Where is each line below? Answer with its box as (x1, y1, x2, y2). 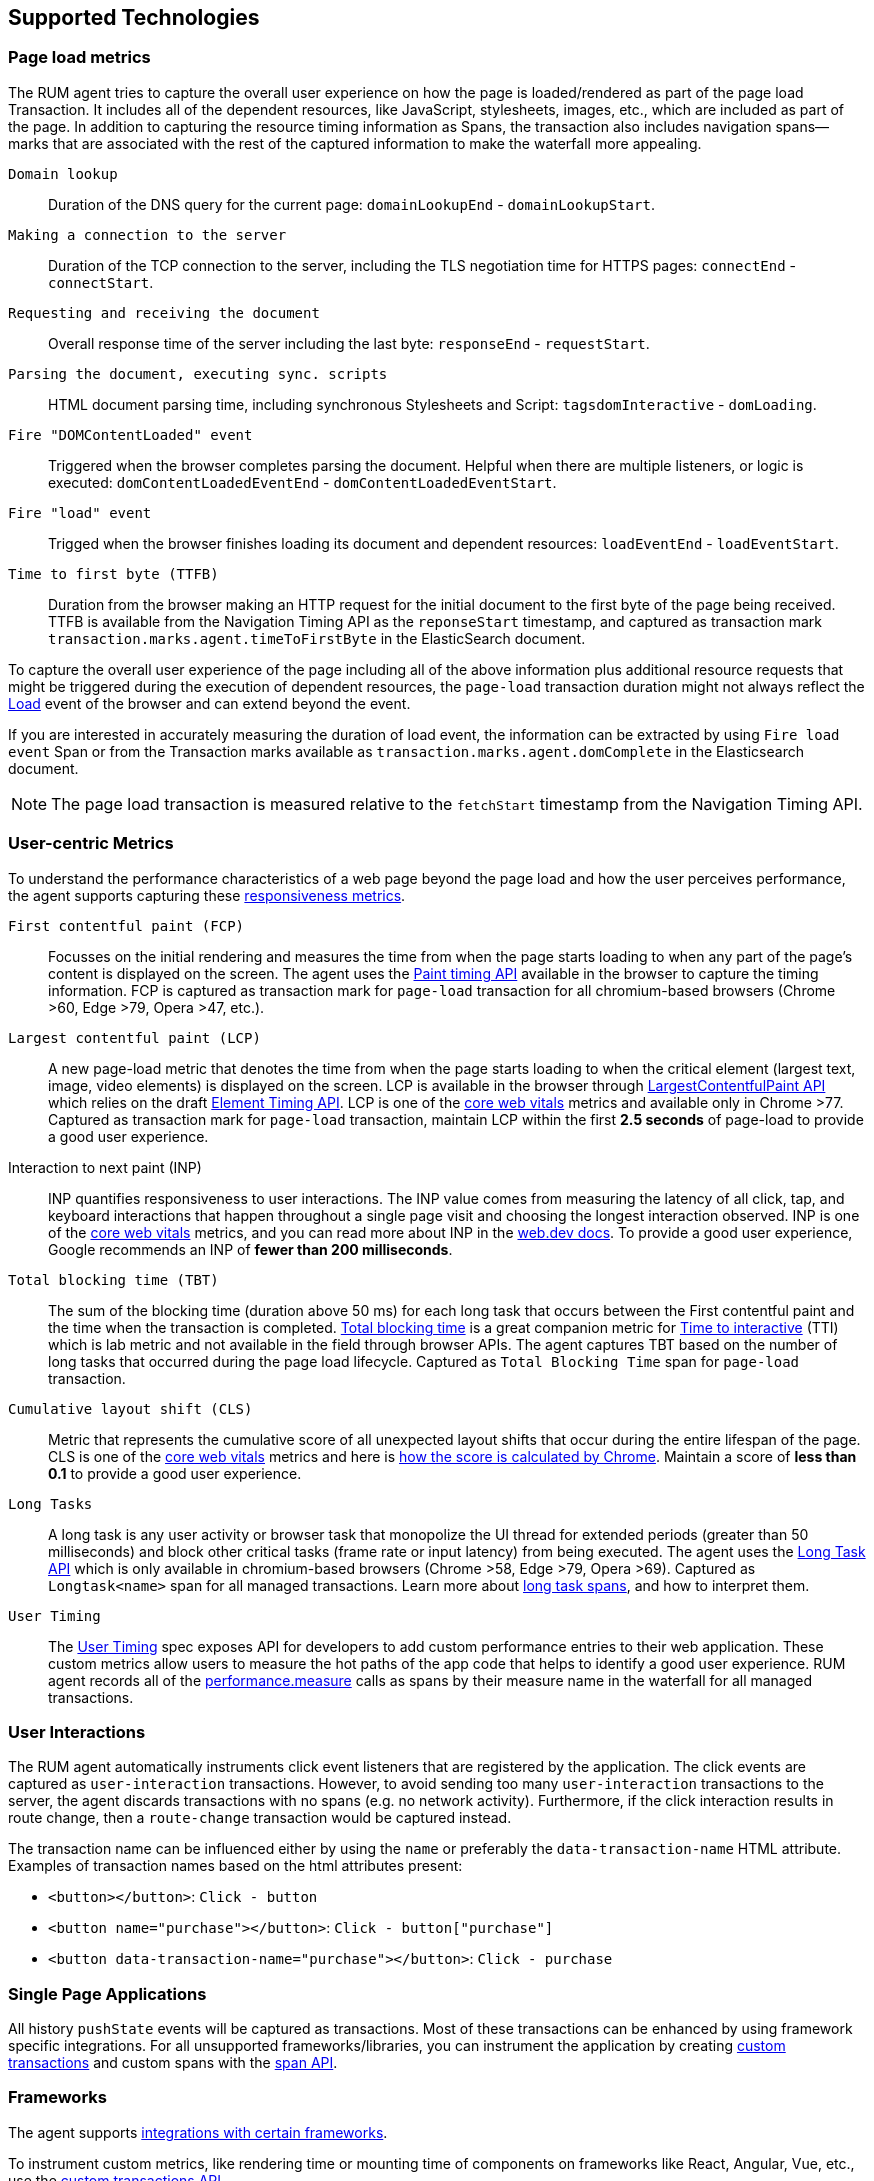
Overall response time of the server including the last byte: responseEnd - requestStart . (48, 334, 650, 352)
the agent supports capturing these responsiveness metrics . (8, 886, 406, 904)
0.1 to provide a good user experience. (48, 1464, 302, 1482)
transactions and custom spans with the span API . (8, 2054, 338, 2072)
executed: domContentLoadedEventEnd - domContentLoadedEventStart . (48, 473, 557, 491)
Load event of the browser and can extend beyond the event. (8, 694, 411, 712)
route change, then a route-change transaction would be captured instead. (8, 1809, 512, 1827)
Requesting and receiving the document (8, 304, 320, 321)
